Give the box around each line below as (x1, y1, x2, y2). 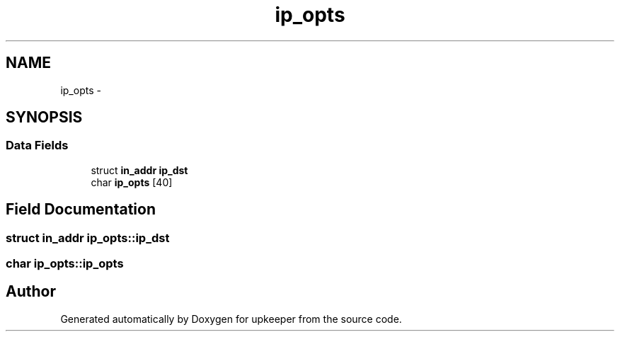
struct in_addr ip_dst (91, 164, 188, 176)
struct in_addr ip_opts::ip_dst (6, 230, 170, 245)
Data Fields (6, 138, 69, 153)
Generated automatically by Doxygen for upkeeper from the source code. (60, 312, 402, 325)
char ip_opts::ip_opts (6, 256, 124, 271)
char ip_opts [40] (91, 176, 173, 188)
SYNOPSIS (6, 108, 83, 127)
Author (6, 282, 56, 301)
